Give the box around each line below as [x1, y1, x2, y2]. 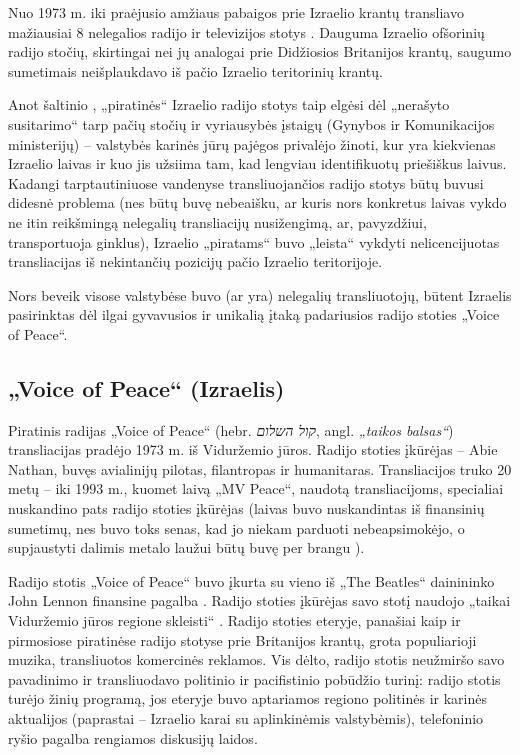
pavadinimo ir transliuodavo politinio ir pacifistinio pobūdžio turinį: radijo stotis [8, 668, 501, 689]
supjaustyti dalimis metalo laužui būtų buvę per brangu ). [8, 537, 365, 558]
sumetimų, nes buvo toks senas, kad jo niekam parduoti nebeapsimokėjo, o [8, 517, 465, 538]
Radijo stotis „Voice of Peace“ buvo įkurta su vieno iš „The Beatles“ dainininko [8, 570, 495, 591]
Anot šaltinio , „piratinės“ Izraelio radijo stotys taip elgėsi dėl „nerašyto [8, 94, 450, 115]
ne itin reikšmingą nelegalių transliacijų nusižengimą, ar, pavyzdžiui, [8, 211, 427, 232]
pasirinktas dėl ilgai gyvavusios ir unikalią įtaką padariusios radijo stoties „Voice [8, 304, 500, 325]
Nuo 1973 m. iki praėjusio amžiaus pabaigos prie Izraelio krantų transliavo [8, 2, 464, 22]
